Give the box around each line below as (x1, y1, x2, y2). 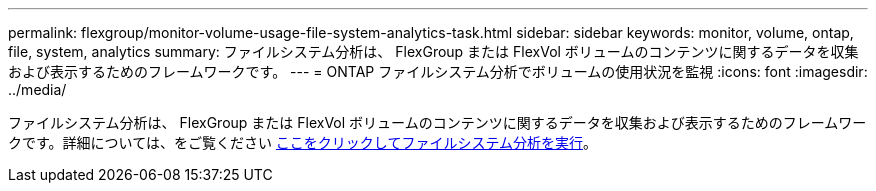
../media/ (8, 81, 67, 98)
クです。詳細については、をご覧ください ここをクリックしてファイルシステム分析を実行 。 (8, 134, 598, 151)
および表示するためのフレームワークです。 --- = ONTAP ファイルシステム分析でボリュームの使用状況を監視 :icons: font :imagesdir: (8, 63, 868, 80)
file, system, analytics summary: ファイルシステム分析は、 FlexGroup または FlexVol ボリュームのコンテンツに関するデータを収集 (8, 43, 859, 60)
